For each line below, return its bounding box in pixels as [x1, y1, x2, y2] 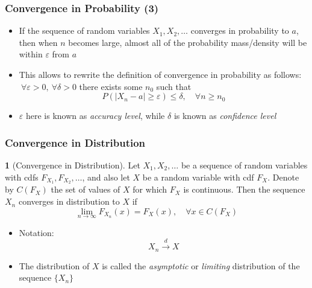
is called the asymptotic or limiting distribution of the [102, 259, 300, 272]
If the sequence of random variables [19, 24, 150, 37]
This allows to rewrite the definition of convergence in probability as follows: [19, 68, 302, 80]
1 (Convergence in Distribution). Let [5, 159, 140, 171]
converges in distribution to [18, 195, 120, 208]
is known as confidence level [173, 109, 276, 122]
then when [19, 36, 58, 48]
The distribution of [19, 259, 90, 272]
